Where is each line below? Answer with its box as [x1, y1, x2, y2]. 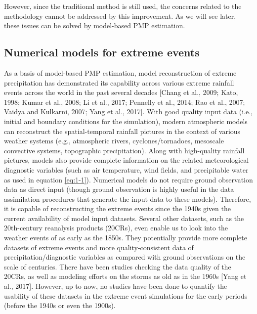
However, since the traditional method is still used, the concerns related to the [4, 1, 242, 11]
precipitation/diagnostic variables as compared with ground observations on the [4, 252, 246, 262]
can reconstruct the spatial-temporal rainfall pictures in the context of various [4, 126, 241, 136]
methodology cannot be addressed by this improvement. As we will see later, [4, 10, 236, 21]
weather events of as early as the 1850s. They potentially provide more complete [4, 232, 247, 243]
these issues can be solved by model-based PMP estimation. [4, 20, 185, 31]
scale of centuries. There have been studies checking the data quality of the [4, 261, 231, 271]
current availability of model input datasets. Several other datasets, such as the [4, 213, 244, 223]
